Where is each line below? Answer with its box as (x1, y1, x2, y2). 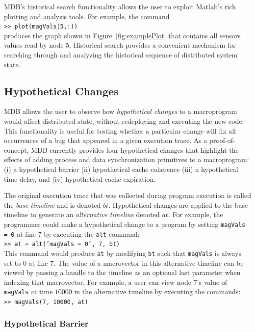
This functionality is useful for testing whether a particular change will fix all (4, 125, 236, 136)
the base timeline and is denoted (4, 199, 101, 210)
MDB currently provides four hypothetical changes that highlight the (31, 144, 239, 155)
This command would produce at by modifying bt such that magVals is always (4, 248, 241, 258)
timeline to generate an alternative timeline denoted (4, 209, 160, 220)
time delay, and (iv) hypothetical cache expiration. (4, 173, 156, 184)
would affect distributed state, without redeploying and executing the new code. (4, 116, 244, 126)
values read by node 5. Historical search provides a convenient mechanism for (4, 40, 236, 50)
